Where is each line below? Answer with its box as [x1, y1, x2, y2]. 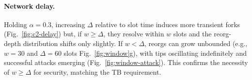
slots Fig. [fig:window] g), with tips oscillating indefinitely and [63, 48, 247, 58]
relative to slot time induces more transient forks [95, 19, 240, 29]
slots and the [173, 29, 212, 39]
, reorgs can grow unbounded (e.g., [144, 38, 248, 48]
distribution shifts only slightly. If [23, 38, 123, 48]
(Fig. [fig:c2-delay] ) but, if [4, 29, 82, 39]
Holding [4, 19, 27, 29]
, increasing [51, 19, 85, 29]
